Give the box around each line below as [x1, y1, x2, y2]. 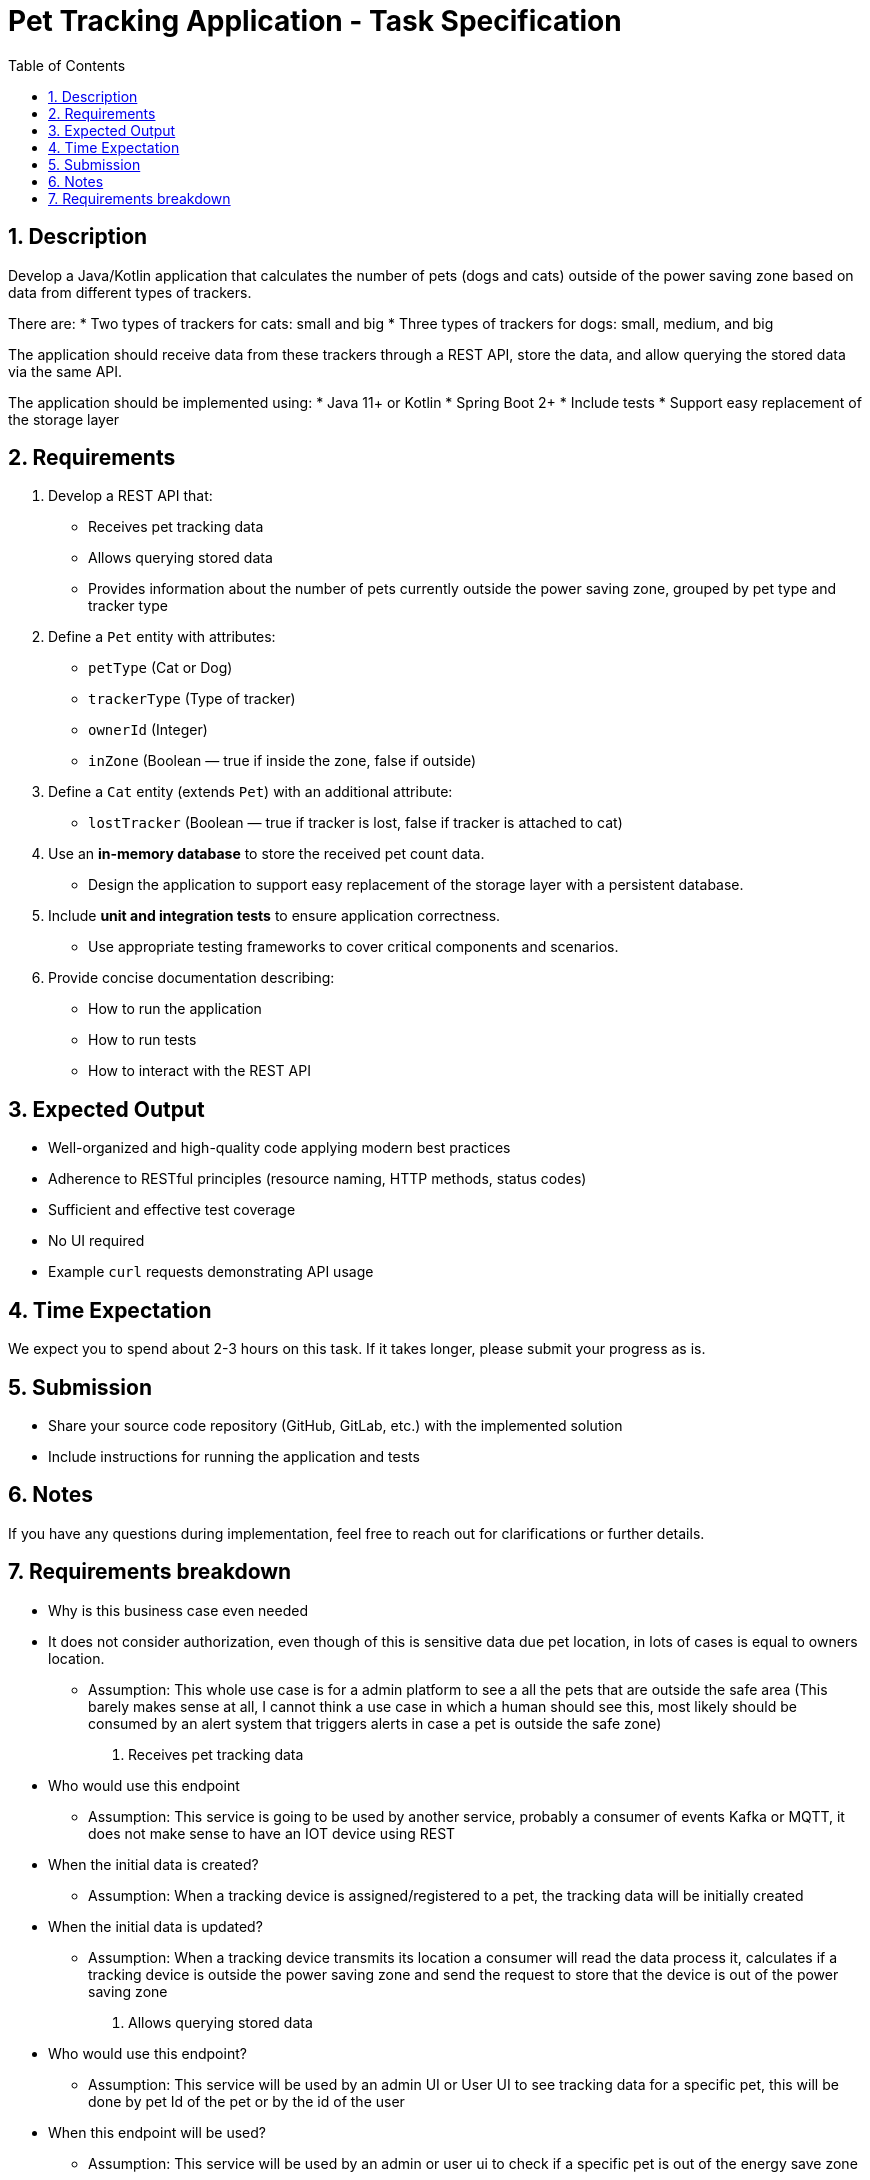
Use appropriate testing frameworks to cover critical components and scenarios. [88, 938, 619, 956]
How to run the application [88, 1000, 262, 1018]
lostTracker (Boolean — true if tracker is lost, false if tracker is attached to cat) [88, 814, 623, 832]
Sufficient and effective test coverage [48, 1201, 296, 1219]
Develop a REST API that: [48, 487, 213, 505]
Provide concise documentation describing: [48, 969, 335, 987]
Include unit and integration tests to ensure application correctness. [48, 907, 501, 925]
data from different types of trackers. [8, 283, 252, 301]
